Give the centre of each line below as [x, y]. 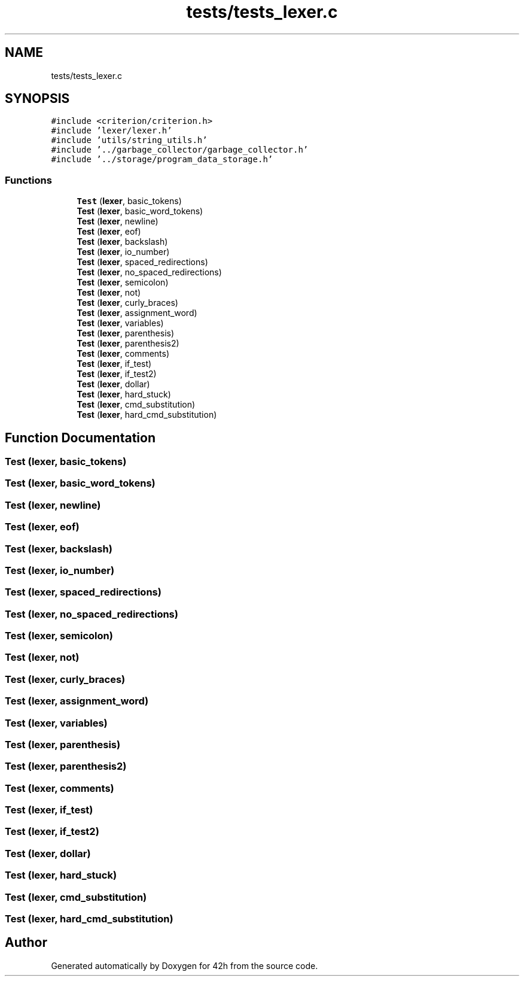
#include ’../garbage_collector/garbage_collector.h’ [180, 150]
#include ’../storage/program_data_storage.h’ [162, 160]
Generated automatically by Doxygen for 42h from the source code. [185, 965]
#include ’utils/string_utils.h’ [129, 140]
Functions [28, 180]
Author [26, 943]
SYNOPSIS [37, 99]
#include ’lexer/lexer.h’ [112, 131]
